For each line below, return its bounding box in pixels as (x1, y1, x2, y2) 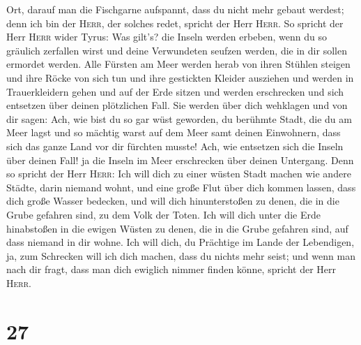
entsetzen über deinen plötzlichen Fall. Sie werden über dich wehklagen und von (6, 98, 348, 112)
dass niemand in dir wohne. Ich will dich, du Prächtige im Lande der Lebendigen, (6, 235, 355, 249)
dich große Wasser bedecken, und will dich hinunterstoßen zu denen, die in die (6, 193, 339, 208)
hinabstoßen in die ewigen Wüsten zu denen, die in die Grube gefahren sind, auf (6, 221, 348, 235)
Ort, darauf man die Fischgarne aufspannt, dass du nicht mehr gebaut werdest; (6, 2, 344, 16)
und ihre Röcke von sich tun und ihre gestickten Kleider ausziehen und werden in (6, 70, 354, 85)
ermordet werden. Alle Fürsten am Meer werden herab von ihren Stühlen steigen (6, 57, 351, 71)
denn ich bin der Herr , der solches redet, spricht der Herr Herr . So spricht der (6, 15, 344, 30)
